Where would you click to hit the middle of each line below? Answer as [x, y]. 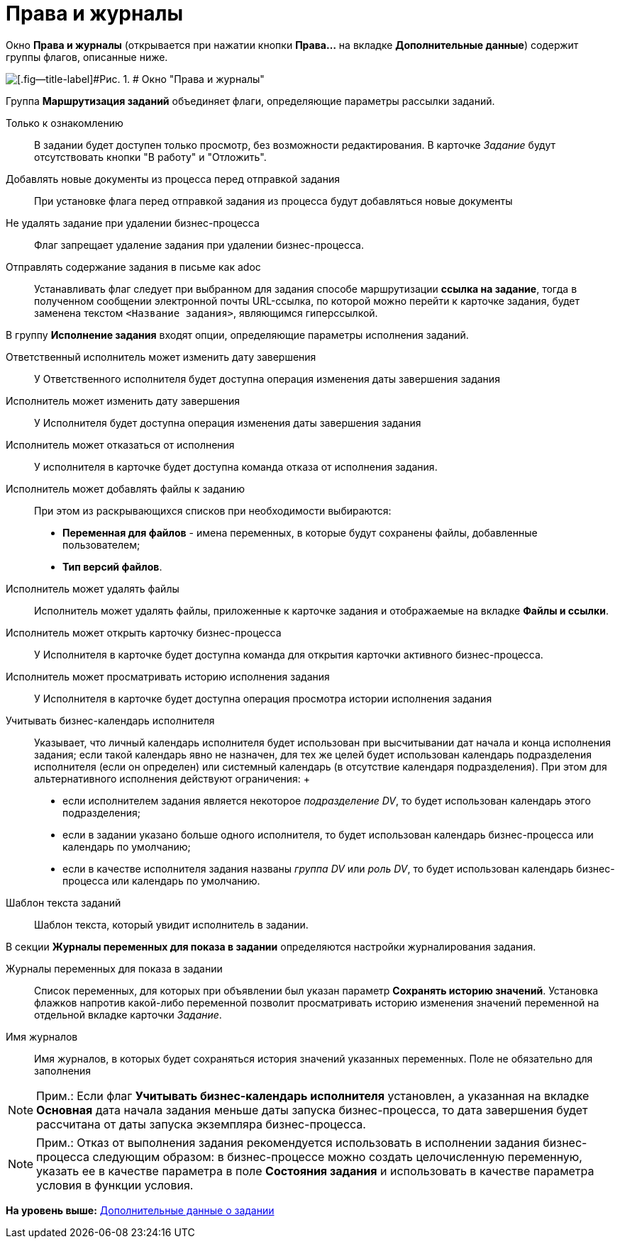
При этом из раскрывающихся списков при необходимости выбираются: [213, 510]
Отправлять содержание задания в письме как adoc [133, 267]
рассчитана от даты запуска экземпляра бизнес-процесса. [201, 1124]
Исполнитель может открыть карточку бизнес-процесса [144, 632]
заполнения [63, 1070]
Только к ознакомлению [65, 123]
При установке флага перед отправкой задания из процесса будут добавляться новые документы [273, 201]
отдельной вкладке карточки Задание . [128, 1014]
